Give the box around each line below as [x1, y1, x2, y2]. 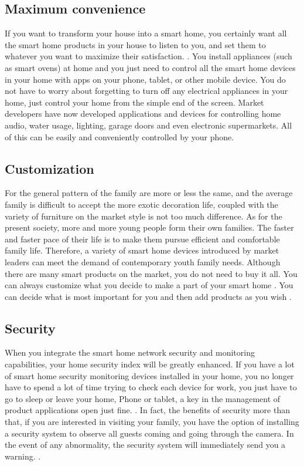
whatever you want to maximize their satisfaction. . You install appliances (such [5, 50, 292, 62]
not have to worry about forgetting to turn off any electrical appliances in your [5, 85, 288, 97]
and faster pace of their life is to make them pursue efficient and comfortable [5, 232, 280, 245]
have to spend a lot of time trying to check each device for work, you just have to [5, 381, 297, 393]
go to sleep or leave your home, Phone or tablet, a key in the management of [5, 392, 281, 404]
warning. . [5, 450, 41, 462]
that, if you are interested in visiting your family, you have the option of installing [5, 416, 299, 428]
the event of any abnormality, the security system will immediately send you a [5, 438, 286, 451]
